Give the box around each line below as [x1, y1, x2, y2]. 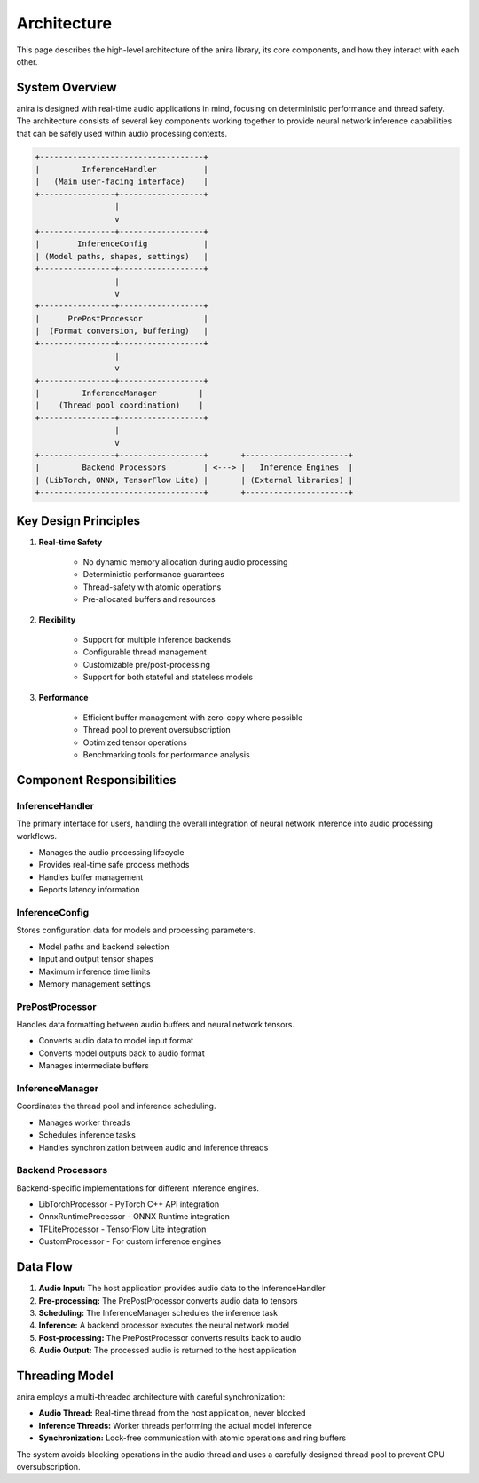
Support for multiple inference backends [82, 635, 231, 645]
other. [16, 56, 38, 67]
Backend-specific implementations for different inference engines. [16, 1182, 260, 1194]
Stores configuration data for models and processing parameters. [16, 924, 256, 936]
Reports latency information [38, 884, 140, 895]
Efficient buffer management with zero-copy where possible [82, 711, 303, 723]
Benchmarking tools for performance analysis [82, 749, 250, 760]
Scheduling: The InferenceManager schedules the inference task [38, 1307, 279, 1318]
